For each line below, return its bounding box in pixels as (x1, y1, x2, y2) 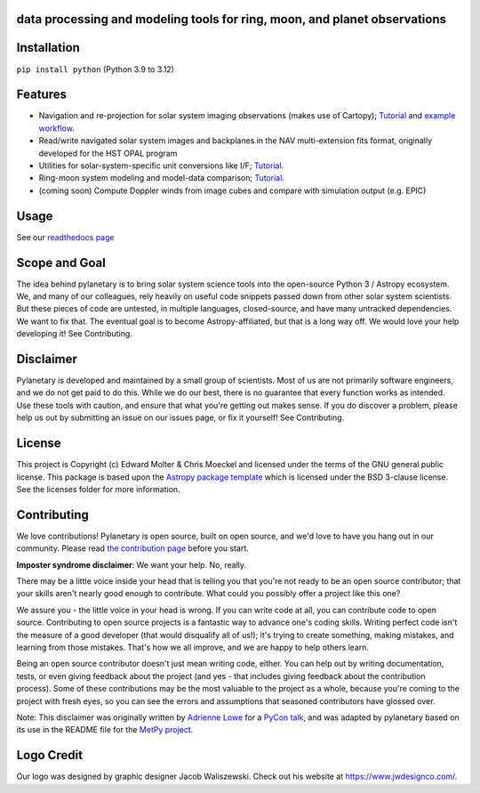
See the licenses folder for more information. (16, 483, 181, 494)
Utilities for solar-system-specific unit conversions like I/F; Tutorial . (38, 160, 284, 171)
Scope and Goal (16, 255, 106, 271)
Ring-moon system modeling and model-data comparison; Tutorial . (38, 173, 284, 183)
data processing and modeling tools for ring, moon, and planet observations (16, 12, 447, 27)
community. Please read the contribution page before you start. (16, 543, 249, 554)
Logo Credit (16, 748, 84, 763)
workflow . (38, 123, 75, 134)
